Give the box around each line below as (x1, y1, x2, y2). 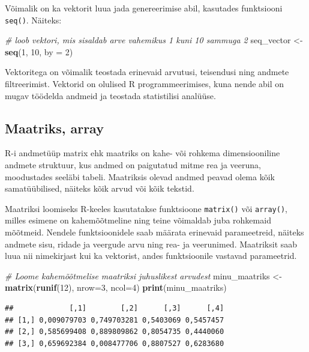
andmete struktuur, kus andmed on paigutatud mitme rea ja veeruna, (5, 159, 261, 171)
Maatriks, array (5, 118, 104, 137)
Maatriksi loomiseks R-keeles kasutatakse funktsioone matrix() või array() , (5, 202, 288, 214)
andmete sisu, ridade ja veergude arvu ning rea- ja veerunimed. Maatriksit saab (5, 237, 298, 250)
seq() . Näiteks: (5, 13, 62, 26)
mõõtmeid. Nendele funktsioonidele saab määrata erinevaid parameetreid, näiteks (5, 226, 304, 238)
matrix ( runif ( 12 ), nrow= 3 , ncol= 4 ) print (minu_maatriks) (5, 281, 227, 294)
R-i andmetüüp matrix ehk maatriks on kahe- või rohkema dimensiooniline (5, 147, 280, 159)
